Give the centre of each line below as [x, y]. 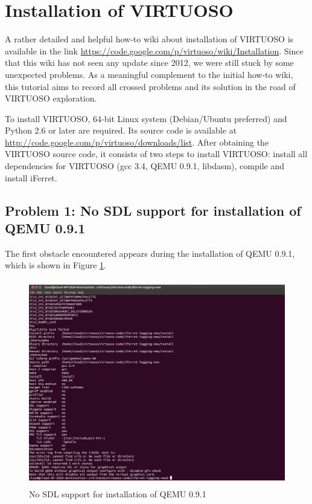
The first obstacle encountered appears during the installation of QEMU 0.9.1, [150, 253]
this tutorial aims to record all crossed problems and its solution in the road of [150, 86]
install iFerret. [31, 177]
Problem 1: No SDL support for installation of [153, 210]
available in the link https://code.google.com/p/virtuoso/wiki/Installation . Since [154, 50]
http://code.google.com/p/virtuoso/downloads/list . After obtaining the [137, 142]
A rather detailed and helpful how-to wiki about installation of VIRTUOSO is [149, 39]
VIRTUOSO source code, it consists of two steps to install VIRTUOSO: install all [156, 154]
